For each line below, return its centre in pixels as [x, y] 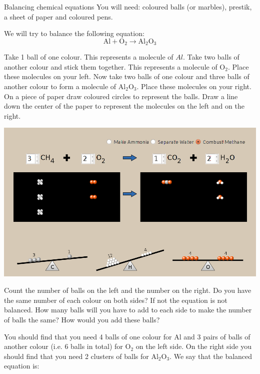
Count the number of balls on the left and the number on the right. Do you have [128, 290]
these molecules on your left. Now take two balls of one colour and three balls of [127, 76]
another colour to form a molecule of [60, 86]
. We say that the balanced [211, 356]
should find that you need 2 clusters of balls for [76, 356]
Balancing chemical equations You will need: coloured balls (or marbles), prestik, [128, 7]
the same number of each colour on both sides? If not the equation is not [116, 300]
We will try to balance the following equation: [74, 33]
